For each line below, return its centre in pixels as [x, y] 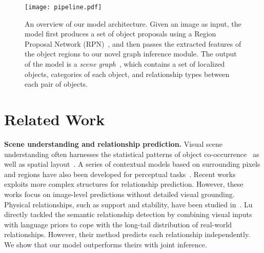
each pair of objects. [56, 84]
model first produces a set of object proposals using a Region [120, 34]
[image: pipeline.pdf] [63, 7]
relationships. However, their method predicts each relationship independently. [127, 234]
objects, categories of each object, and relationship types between [127, 74]
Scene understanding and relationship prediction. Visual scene [113, 143]
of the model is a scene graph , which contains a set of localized [125, 64]
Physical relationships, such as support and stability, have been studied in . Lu [128, 204]
